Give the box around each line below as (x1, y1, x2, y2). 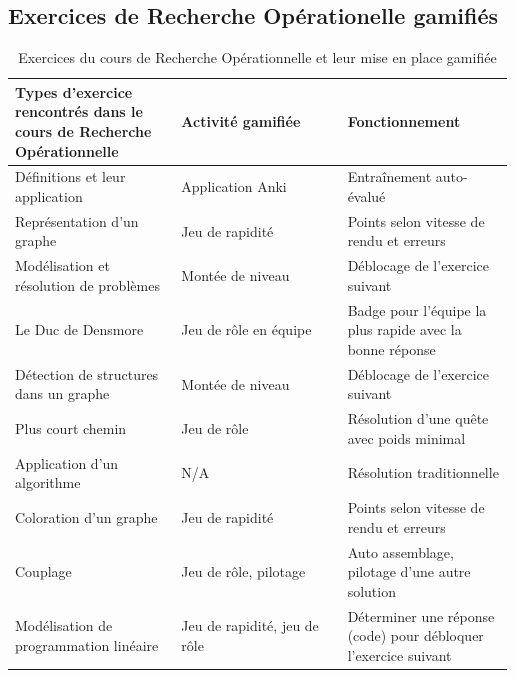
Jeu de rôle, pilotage (181, 561, 306, 582)
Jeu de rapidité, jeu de (181, 615, 319, 636)
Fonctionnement (347, 111, 461, 132)
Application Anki (181, 176, 287, 197)
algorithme (15, 472, 81, 493)
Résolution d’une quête (347, 408, 489, 429)
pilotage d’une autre (347, 561, 471, 582)
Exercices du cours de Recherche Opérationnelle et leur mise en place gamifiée (18, 47, 497, 68)
